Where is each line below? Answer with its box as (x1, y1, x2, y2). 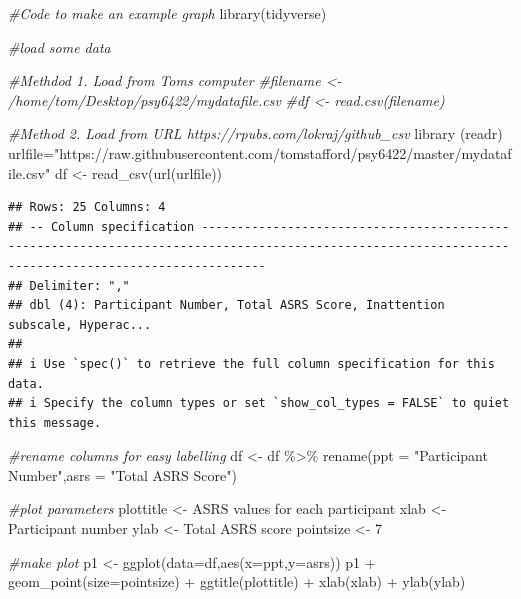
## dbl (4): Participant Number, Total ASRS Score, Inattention (8, 298, 445, 313)
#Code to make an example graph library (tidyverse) (8, 3, 327, 23)
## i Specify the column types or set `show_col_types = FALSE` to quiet (8, 396, 510, 411)
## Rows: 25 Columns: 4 (8, 200, 166, 215)
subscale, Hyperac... (8, 317, 152, 332)
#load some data (8, 36, 111, 57)
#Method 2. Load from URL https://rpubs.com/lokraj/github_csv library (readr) (8, 123, 503, 144)
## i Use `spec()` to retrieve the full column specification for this (8, 356, 495, 371)
